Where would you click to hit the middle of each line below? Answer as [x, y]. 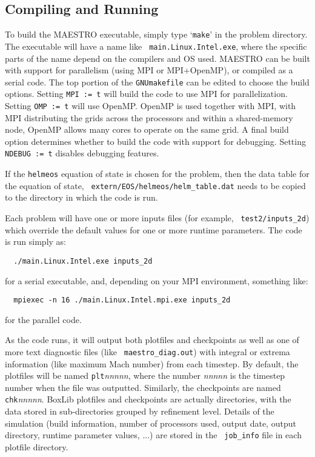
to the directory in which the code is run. [81, 197]
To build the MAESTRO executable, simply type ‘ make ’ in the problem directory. [156, 34]
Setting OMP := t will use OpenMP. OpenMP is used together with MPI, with [151, 106]
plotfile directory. [37, 446]
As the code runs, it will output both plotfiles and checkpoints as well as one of [152, 340]
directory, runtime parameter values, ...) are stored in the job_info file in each [153, 435]
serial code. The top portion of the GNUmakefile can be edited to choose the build [157, 82]
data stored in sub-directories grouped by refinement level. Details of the [140, 411]
